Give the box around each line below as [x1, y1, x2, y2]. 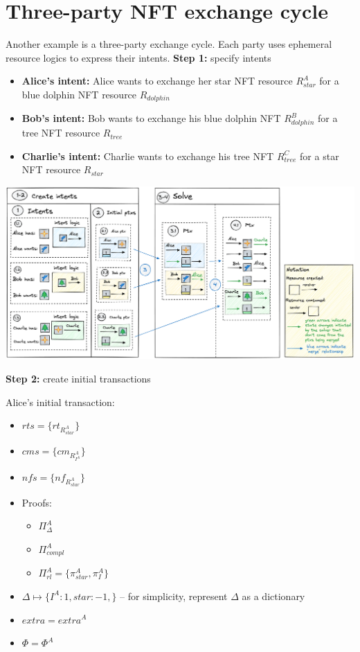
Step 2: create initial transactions [6, 371, 151, 385]
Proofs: [21, 495, 52, 509]
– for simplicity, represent [120, 588, 228, 603]
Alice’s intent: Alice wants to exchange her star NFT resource [21, 73, 293, 88]
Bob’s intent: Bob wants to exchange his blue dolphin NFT [21, 111, 281, 125]
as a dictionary [242, 588, 305, 603]
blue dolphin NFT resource [21, 87, 137, 101]
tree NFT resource [21, 125, 100, 140]
